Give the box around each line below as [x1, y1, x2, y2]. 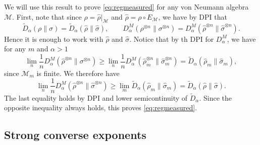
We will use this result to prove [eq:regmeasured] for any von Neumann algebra [4, 2, 249, 12]
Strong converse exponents [4, 127, 146, 142]
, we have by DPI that [158, 11, 227, 22]
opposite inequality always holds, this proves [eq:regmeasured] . [4, 102, 197, 113]
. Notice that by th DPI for [129, 33, 214, 44]
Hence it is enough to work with [4, 33, 103, 44]
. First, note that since [12, 11, 82, 22]
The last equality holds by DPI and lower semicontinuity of [4, 92, 188, 103]
